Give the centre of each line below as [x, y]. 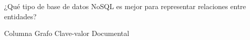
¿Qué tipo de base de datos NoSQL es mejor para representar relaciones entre [125, 6]
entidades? [20, 16]
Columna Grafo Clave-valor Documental [67, 33]
